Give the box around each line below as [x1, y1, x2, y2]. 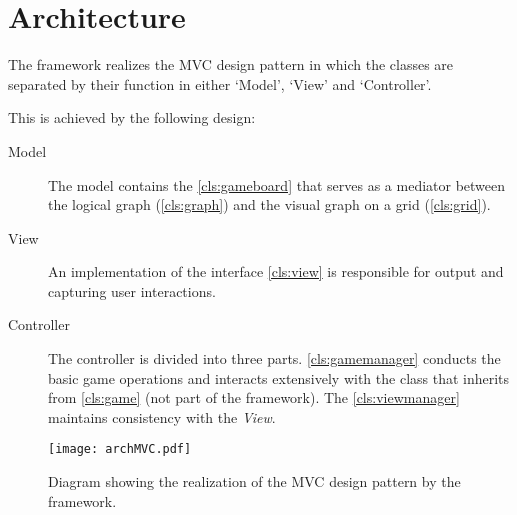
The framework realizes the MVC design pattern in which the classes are [8, 54, 454, 75]
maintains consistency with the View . [48, 406, 276, 427]
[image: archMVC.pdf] [48, 442, 192, 457]
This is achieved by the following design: [8, 107, 256, 128]
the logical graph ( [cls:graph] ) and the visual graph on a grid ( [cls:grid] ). [48, 194, 491, 215]
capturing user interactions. [48, 280, 216, 301]
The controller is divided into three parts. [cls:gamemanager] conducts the [48, 348, 501, 369]
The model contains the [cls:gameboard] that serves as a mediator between [48, 174, 506, 195]
